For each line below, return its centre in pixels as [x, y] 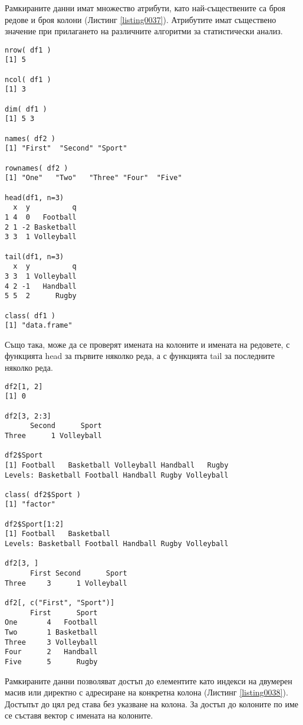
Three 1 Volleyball [53, 435]
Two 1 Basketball [51, 632]
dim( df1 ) [26, 109]
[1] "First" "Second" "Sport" [66, 148]
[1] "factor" [30, 504]
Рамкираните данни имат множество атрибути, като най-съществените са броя [145, 8]
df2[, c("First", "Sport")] [60, 603]
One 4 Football [51, 623]
